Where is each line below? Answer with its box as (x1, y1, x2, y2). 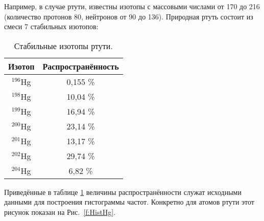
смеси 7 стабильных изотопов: (4, 21, 99, 32)
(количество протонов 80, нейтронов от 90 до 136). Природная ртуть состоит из (4, 11, 253, 21)
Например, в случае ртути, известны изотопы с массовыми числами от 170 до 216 (4, 1, 260, 11)
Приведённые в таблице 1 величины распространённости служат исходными (4, 186, 242, 197)
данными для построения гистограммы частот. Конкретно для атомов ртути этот (4, 196, 254, 207)
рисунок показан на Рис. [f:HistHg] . (4, 206, 116, 217)
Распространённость (42, 60, 119, 72)
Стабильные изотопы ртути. (14, 39, 113, 52)
